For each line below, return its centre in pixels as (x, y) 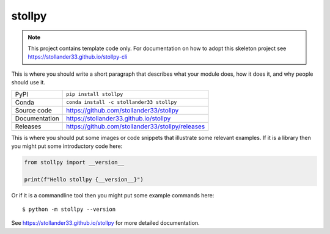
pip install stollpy (95, 94)
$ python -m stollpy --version (69, 210)
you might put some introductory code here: (67, 146)
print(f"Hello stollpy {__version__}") (84, 179)
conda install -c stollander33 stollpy (122, 102)
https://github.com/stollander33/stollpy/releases (136, 126)
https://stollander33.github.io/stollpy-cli (78, 57)
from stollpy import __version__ (74, 162)
